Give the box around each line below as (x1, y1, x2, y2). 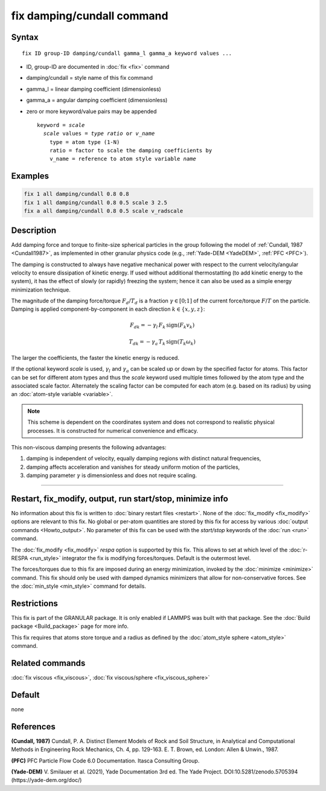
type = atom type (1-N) (49, 138, 120, 145)
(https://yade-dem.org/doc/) (11, 776, 82, 784)
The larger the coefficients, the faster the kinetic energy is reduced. (11, 354, 179, 361)
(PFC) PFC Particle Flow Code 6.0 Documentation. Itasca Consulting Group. (11, 757, 200, 764)
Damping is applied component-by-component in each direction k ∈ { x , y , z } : (11, 305, 205, 313)
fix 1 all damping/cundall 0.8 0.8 (24, 190, 129, 198)
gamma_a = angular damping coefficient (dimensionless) (26, 97, 168, 104)
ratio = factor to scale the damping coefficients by (49, 147, 213, 154)
